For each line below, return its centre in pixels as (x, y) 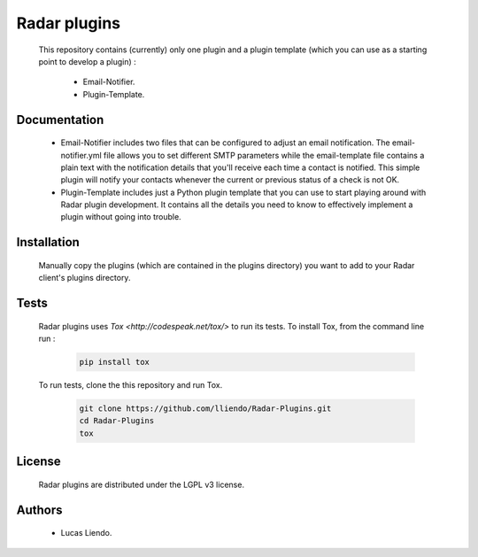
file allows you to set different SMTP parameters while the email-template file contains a (264, 155)
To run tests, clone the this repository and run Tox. (131, 385)
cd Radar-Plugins (117, 421)
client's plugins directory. (85, 278)
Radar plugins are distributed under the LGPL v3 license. (142, 484)
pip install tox (115, 362)
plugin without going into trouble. (121, 217)
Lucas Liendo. (86, 533)
